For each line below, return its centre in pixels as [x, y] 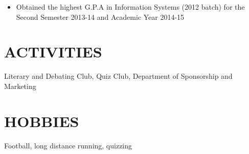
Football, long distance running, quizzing [68, 145]
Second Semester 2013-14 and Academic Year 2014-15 [100, 17]
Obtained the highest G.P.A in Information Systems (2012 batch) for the [130, 7]
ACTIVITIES [53, 52]
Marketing [20, 86]
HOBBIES [42, 121]
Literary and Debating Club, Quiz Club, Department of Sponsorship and [118, 76]
